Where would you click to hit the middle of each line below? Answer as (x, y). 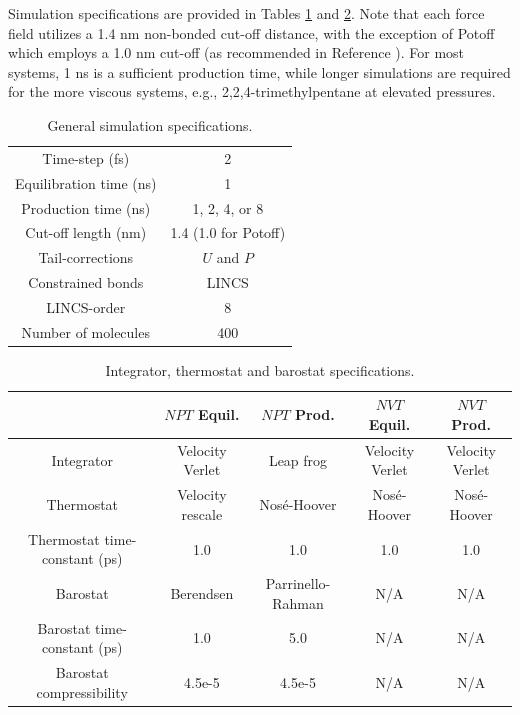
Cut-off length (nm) (86, 232)
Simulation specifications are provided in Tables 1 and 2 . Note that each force (246, 13)
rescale (202, 513)
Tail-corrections (86, 257)
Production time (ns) (86, 207)
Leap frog (298, 459)
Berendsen (202, 592)
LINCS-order (86, 306)
